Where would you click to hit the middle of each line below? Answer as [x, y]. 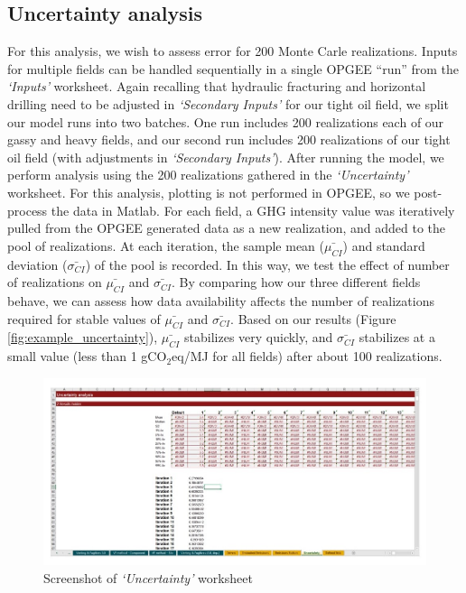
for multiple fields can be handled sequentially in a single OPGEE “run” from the [233, 68]
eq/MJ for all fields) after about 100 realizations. [307, 356]
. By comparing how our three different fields [296, 282]
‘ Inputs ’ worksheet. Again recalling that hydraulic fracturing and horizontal [217, 86]
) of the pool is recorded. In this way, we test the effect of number [267, 264]
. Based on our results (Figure [313, 318]
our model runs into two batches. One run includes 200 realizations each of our [226, 121]
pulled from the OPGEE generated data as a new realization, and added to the [227, 228]
